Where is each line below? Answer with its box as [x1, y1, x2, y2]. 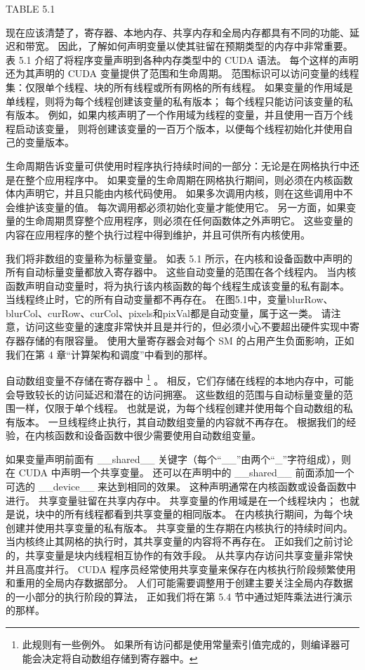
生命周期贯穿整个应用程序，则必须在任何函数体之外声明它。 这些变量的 [25, 213, 353, 228]
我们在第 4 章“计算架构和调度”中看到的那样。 [6, 347, 213, 361]
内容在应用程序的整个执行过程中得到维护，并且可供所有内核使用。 [6, 227, 310, 241]
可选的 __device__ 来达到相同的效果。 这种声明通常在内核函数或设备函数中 [6, 479, 357, 494]
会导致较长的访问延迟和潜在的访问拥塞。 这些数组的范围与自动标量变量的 [6, 387, 343, 401]
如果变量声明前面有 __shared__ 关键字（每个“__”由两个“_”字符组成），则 [6, 451, 352, 466]
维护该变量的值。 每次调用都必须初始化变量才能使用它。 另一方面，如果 [15, 199, 347, 214]
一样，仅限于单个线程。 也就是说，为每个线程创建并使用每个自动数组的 [15, 401, 343, 415]
